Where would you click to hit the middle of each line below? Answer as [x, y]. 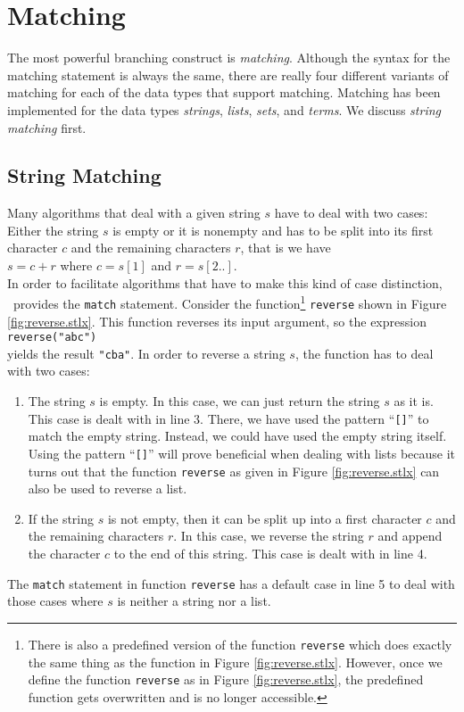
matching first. [47, 127]
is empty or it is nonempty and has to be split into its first [273, 230]
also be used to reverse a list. [108, 488]
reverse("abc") [52, 338]
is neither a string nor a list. [194, 601]
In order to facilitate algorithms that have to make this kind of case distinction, [225, 282]
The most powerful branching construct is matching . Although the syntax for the [229, 58]
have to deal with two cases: [351, 213]
